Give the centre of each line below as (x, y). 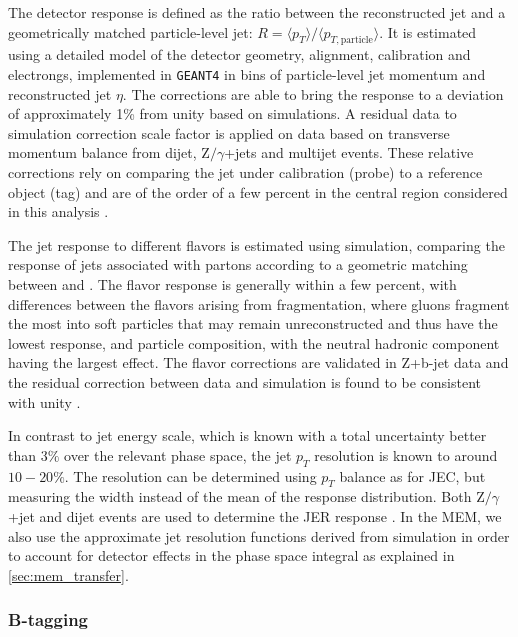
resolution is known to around (406, 454)
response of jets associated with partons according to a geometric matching (238, 264)
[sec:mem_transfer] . (68, 574)
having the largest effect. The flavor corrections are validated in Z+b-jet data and (258, 362)
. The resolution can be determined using (190, 475)
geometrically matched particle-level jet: (130, 31)
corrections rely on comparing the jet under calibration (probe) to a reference (245, 172)
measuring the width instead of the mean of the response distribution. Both (240, 496)
